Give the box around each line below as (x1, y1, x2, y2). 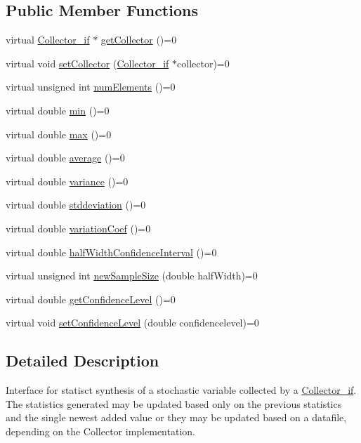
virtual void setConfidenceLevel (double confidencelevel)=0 (6, 315, 259, 330)
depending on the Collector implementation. (6, 423, 195, 438)
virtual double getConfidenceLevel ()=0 (6, 291, 176, 306)
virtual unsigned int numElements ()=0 (6, 79, 176, 94)
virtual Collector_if (6, 32, 90, 47)
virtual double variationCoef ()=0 (6, 220, 151, 235)
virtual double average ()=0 (6, 150, 125, 165)
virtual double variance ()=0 (6, 173, 129, 188)
